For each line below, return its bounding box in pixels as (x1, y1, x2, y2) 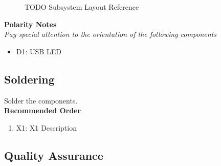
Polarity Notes (4, 18, 57, 29)
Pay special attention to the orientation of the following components (4, 29, 217, 39)
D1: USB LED (16, 46, 61, 56)
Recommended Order (4, 105, 81, 116)
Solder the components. (4, 95, 78, 106)
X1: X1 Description (16, 122, 77, 133)
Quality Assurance (4, 147, 103, 163)
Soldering (4, 71, 55, 87)
